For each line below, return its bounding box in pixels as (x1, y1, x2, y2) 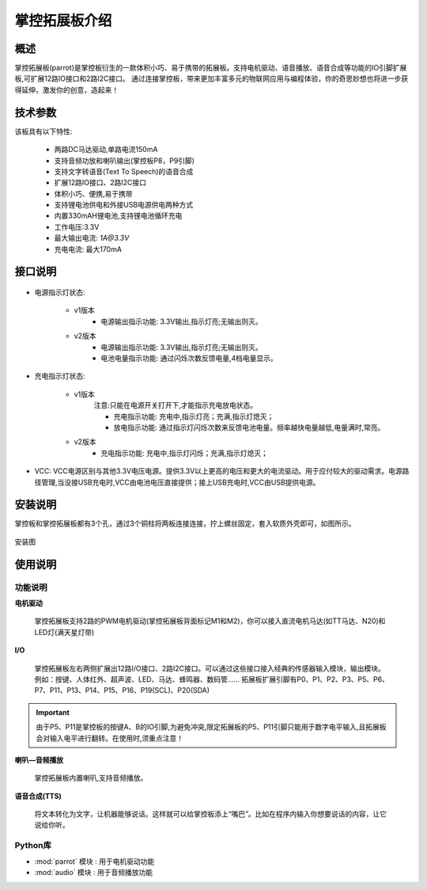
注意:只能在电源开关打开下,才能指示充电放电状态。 (93, 401, 258, 410)
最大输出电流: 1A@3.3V (54, 234, 130, 243)
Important (36, 707, 70, 717)
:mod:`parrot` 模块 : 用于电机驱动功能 (34, 856, 155, 866)
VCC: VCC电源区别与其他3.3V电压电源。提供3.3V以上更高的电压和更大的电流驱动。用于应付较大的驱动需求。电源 (34, 466, 402, 476)
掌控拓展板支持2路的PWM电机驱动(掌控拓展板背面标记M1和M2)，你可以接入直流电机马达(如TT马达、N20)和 (34, 616, 386, 626)
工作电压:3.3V (54, 222, 100, 231)
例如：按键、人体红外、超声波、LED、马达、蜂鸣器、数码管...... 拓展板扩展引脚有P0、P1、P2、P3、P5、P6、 (34, 674, 389, 684)
